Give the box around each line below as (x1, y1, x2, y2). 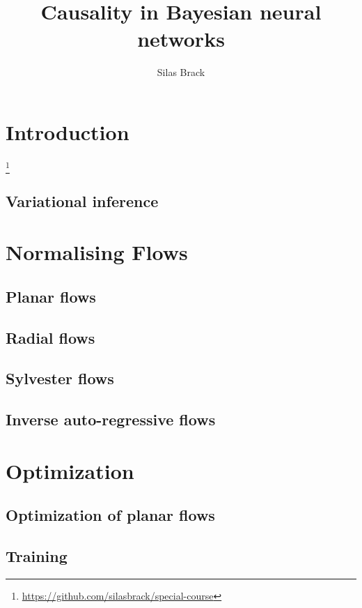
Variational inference (6, 190, 159, 211)
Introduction (6, 117, 129, 146)
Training (6, 545, 68, 566)
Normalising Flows (6, 238, 188, 266)
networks (137, 24, 225, 53)
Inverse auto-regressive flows (6, 409, 216, 430)
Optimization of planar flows (6, 504, 215, 526)
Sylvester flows (6, 367, 114, 389)
